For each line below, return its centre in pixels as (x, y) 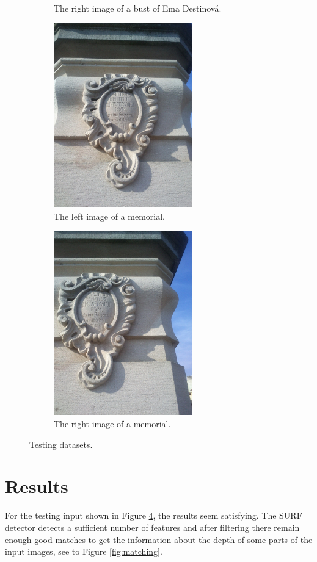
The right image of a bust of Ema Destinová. (138, 8)
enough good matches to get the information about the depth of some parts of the (159, 539)
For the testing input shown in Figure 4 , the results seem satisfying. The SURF (154, 515)
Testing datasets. (61, 444)
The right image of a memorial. (112, 424)
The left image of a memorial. (110, 216)
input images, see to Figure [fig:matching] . (84, 551)
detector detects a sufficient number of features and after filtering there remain (152, 527)
